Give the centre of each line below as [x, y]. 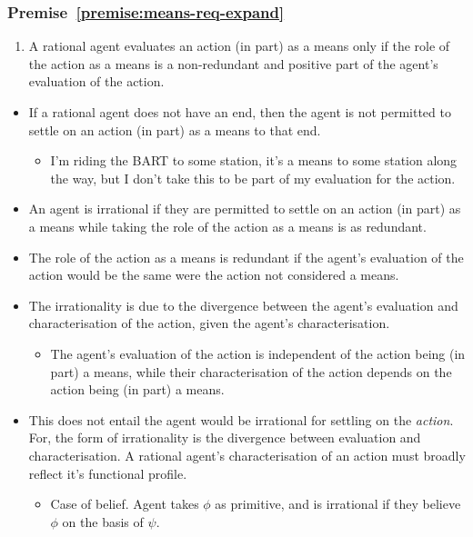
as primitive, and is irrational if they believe [338, 504]
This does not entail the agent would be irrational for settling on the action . [241, 419]
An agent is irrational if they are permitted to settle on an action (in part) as [245, 209]
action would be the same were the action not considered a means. [214, 275]
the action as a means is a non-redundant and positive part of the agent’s [233, 63]
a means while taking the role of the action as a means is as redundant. [227, 226]
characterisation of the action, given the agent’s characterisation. [209, 323]
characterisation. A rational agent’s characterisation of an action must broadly [247, 455]
